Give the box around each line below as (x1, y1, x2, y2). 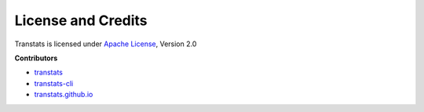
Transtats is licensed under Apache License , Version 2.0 (14, 39, 197, 49)
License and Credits (14, 12, 148, 29)
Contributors (14, 53, 58, 63)
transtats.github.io (34, 90, 93, 99)
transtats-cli (34, 78, 74, 88)
